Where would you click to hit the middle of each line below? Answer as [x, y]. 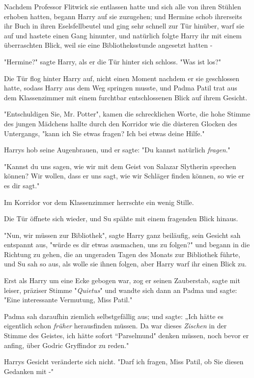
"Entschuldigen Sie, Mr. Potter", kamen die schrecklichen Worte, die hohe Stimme [127, 114]
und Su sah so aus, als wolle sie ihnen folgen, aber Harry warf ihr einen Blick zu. [125, 264]
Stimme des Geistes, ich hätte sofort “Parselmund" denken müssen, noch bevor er [127, 335]
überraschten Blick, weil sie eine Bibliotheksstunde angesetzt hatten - [108, 45]
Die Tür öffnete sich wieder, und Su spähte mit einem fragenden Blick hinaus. [121, 218]
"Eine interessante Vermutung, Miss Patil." [68, 300]
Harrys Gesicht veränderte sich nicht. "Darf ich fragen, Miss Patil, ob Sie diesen [124, 362]
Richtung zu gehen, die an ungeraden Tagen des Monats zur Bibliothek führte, [122, 254]
